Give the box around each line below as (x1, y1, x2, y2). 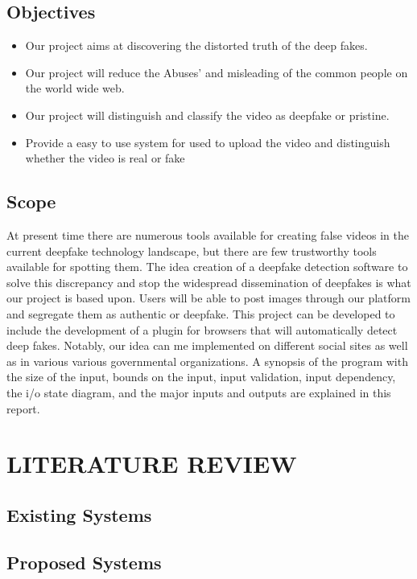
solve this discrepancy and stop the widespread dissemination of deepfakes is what (6, 273, 411, 290)
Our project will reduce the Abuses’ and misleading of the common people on (25, 64, 408, 80)
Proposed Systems (6, 549, 162, 574)
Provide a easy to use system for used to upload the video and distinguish (25, 133, 390, 150)
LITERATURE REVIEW (6, 447, 297, 480)
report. (6, 400, 40, 417)
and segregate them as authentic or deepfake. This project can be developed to (6, 305, 395, 322)
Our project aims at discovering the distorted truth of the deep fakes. (25, 37, 368, 54)
